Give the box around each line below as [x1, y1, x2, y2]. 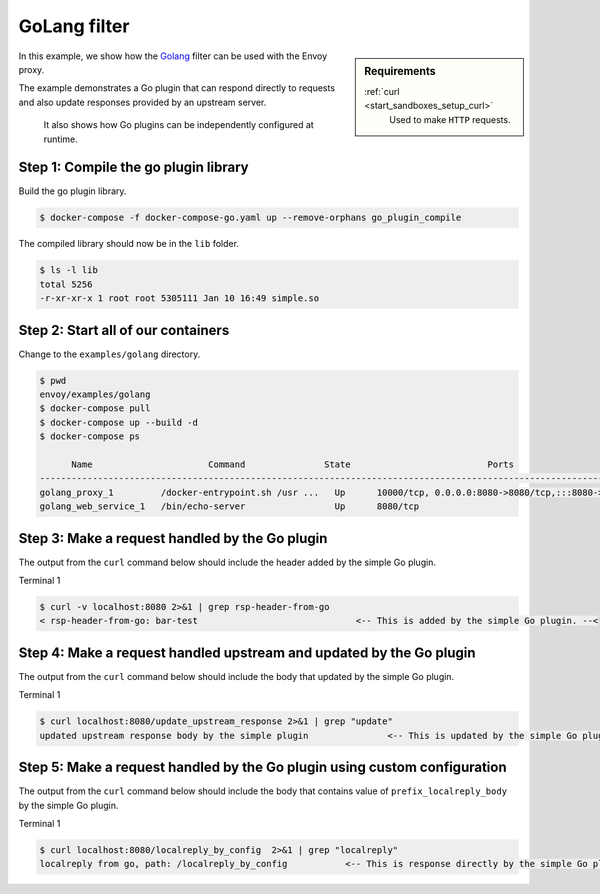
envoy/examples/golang [39, 389, 151, 400]
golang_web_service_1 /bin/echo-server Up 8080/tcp [39, 501, 420, 512]
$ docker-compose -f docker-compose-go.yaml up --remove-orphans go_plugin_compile [39, 212, 462, 224]
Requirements [364, 64, 436, 78]
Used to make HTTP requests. [389, 113, 511, 125]
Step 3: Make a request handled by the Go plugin [18, 530, 328, 547]
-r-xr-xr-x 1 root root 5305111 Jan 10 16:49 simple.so [39, 293, 320, 304]
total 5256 [39, 278, 93, 290]
